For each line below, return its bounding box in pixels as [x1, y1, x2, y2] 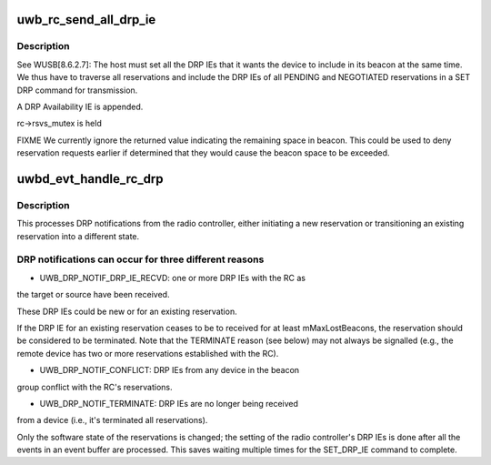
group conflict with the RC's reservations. [16, 381, 173, 392]
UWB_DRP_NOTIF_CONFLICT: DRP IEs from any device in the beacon [39, 365, 300, 376]
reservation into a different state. [16, 230, 140, 241]
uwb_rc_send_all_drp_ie [16, 12, 156, 27]
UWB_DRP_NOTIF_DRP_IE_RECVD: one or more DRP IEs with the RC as [39, 272, 306, 283]
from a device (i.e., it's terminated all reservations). [16, 415, 208, 426]
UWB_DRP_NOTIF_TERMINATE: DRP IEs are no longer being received [39, 398, 299, 409]
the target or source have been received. [16, 289, 170, 300]
